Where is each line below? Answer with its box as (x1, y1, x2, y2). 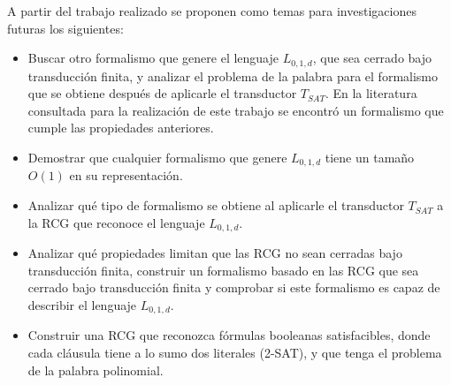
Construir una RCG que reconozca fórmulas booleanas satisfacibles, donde (27, 326, 431, 344)
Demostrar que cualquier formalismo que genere (27, 148, 287, 167)
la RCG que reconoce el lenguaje (27, 213, 205, 231)
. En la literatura (325, 84, 417, 102)
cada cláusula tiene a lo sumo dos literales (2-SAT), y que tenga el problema (27, 343, 442, 361)
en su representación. (69, 166, 183, 185)
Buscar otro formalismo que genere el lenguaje (27, 49, 279, 67)
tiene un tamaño (325, 148, 415, 167)
